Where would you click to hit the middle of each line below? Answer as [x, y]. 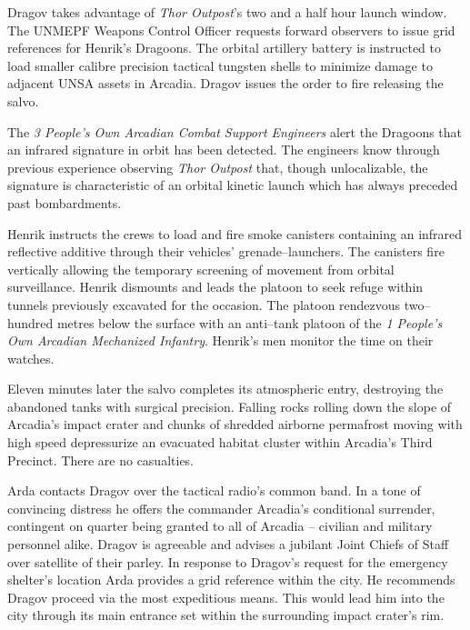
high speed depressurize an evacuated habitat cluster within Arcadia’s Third [220, 442]
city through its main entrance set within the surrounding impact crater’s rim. [226, 615]
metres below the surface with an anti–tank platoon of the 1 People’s [250, 322]
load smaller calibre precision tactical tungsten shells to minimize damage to [220, 65]
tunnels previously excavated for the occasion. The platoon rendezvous [204, 304]
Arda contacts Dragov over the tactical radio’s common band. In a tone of [214, 490]
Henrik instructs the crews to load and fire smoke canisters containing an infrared [235, 233]
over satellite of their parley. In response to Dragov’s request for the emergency [228, 561]
